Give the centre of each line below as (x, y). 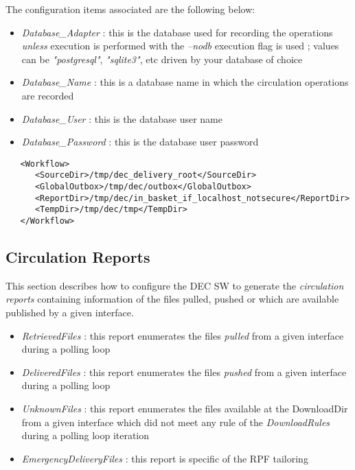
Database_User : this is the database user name (122, 118)
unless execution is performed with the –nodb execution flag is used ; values (180, 46)
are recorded (48, 95)
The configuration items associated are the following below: (130, 9)
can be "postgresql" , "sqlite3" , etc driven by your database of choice (162, 59)
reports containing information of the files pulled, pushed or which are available (172, 299)
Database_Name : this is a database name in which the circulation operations (185, 82)
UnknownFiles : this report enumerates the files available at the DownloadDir (185, 409)
